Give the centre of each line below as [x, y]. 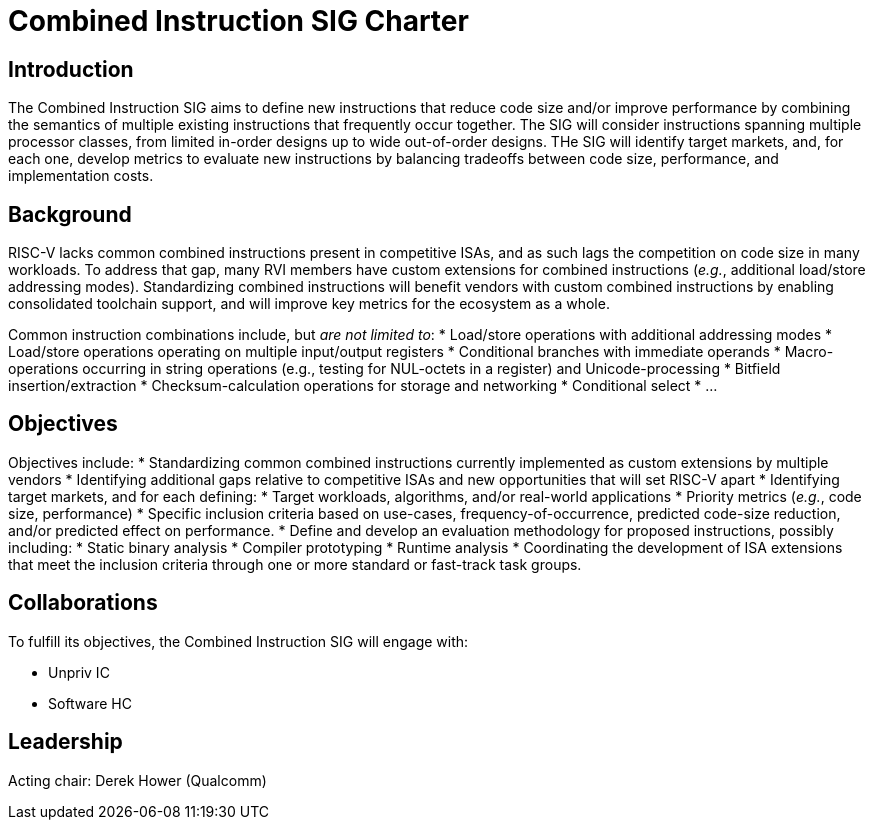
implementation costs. [81, 176]
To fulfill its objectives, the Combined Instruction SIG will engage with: [238, 641]
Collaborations [83, 603]
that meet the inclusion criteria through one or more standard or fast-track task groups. [295, 564]
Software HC [90, 703]
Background [70, 214]
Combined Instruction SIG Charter [238, 21]
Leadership [65, 742]
